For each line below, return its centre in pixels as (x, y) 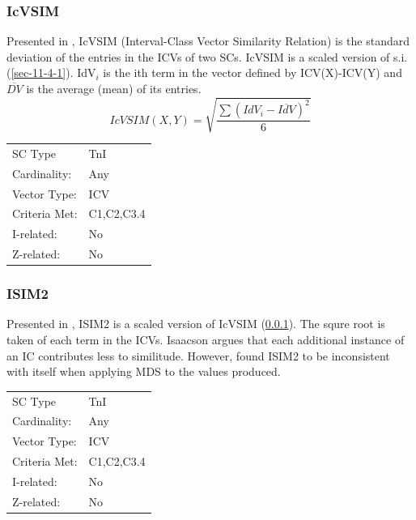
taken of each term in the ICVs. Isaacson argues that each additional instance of (206, 340)
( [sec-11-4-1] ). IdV (51, 72)
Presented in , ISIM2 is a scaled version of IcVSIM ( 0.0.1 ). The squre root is (196, 324)
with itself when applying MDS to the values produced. (144, 371)
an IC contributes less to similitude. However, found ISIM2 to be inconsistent (198, 355)
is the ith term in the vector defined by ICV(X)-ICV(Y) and (253, 72)
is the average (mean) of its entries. (114, 88)
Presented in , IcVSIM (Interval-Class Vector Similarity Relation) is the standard (208, 41)
